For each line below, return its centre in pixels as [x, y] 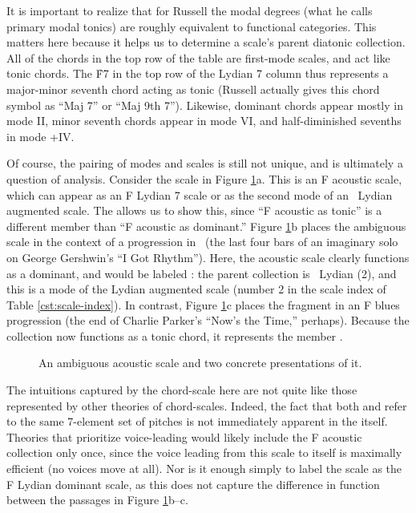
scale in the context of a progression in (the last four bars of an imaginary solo [202, 242]
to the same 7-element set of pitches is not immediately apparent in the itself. [197, 421]
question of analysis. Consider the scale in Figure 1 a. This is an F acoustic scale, [204, 178]
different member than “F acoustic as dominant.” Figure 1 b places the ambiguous [206, 226]
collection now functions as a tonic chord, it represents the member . [175, 335]
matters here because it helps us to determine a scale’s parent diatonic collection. [206, 42]
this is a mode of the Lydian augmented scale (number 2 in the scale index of [196, 289]
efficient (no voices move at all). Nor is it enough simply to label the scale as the [204, 469]
